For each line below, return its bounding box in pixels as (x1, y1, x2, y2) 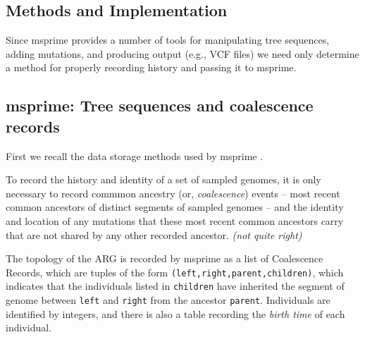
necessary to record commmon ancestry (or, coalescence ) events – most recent (6, 185, 340, 200)
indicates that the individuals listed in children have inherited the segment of (6, 278, 345, 293)
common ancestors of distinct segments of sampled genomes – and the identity (6, 200, 344, 214)
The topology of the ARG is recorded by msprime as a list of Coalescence (6, 251, 323, 266)
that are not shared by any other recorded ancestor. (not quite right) (6, 227, 302, 242)
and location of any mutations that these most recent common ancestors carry (6, 213, 344, 228)
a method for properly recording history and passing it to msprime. (6, 60, 297, 75)
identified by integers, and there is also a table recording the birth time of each (6, 306, 345, 321)
